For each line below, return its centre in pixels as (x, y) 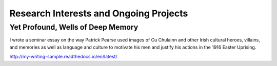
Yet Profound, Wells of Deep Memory (74, 27)
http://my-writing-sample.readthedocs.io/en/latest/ (63, 57)
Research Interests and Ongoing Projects (99, 13)
